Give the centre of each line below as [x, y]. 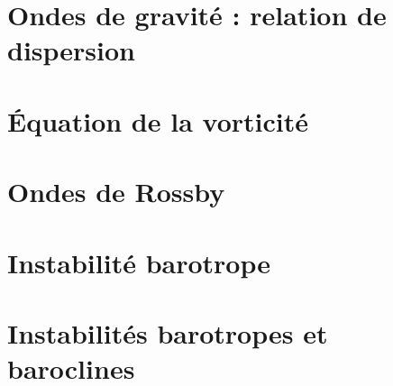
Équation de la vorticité [158, 120]
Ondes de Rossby [116, 192]
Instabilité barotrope [139, 262]
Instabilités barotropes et [168, 332]
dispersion [71, 50]
